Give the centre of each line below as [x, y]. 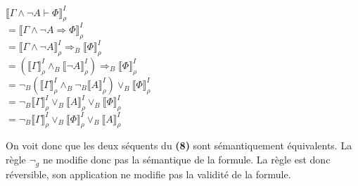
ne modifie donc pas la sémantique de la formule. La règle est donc [186, 160]
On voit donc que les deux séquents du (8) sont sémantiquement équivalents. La [179, 145]
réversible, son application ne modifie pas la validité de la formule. [148, 174]
